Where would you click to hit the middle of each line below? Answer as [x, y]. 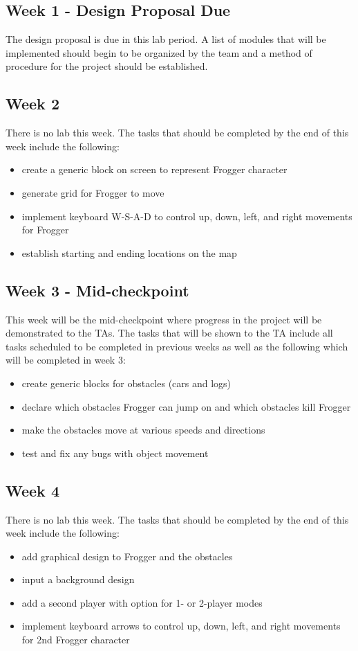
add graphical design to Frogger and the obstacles [127, 556]
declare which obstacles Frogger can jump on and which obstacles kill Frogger [186, 406]
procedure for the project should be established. [107, 66]
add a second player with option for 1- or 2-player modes [142, 602]
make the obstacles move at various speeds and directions [143, 430]
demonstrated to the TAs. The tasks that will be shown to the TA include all [169, 333]
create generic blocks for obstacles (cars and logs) [126, 383]
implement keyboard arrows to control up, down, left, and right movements [181, 626]
